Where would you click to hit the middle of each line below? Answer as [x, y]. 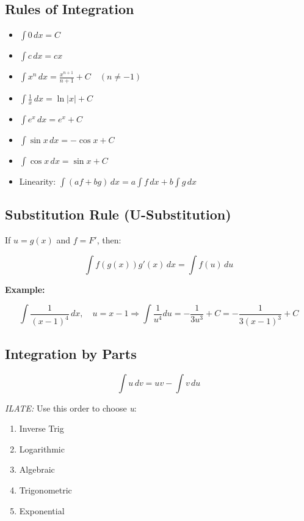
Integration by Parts [71, 353]
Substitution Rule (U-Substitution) [118, 214]
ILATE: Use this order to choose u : [71, 408]
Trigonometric [45, 490]
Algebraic [37, 469]
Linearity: [38, 181]
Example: [25, 289]
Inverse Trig [42, 428]
